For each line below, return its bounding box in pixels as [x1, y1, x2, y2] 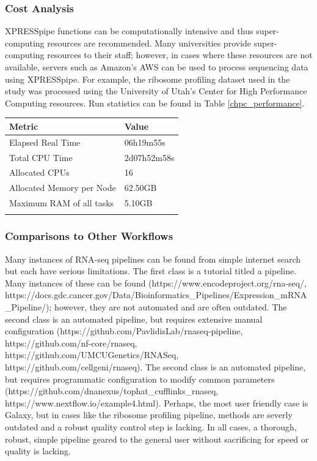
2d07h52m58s [124, 151, 175, 163]
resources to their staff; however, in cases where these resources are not [47, 48, 313, 61]
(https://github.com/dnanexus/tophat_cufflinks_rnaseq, [5, 384, 219, 397]
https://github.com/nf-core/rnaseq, [5, 336, 137, 349]
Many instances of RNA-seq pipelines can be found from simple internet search [5, 252, 301, 265]
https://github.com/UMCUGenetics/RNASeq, [5, 348, 179, 361]
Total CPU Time [9, 151, 73, 163]
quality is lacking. [5, 444, 71, 457]
